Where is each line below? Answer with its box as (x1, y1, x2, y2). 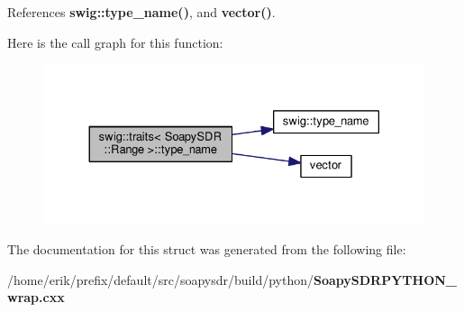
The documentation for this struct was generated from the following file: (7, 240, 406, 259)
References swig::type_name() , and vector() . (7, 3, 276, 21)
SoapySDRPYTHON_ (313, 270, 457, 289)
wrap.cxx (7, 288, 65, 307)
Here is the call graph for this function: (7, 32, 223, 51)
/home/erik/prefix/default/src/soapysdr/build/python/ (7, 270, 314, 289)
